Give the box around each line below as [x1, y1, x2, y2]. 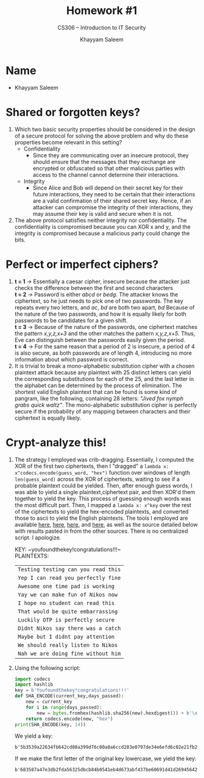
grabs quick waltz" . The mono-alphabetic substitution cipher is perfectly [14, 401, 197, 409]
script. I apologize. [14, 533, 62, 541]
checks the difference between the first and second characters [14, 284, 174, 291]
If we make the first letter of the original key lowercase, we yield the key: [14, 755, 197, 762]
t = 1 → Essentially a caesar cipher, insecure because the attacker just [14, 278, 190, 285]
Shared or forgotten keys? [5, 105, 141, 119]
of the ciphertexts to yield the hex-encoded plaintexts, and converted [14, 508, 189, 515]
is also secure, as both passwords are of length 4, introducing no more [14, 349, 192, 357]
